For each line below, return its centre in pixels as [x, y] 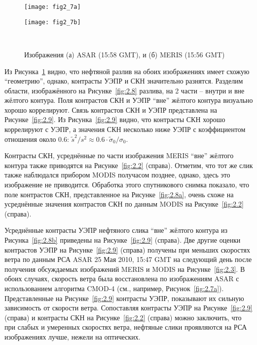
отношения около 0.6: [37, 139]
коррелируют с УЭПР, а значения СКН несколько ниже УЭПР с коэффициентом [125, 129]
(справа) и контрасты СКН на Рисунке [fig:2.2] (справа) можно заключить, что [123, 317]
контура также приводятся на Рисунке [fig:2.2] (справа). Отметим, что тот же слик [129, 165]
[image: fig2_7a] [53, 7]
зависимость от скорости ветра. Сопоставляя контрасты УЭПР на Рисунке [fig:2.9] [128, 308]
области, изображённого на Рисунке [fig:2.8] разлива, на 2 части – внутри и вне [125, 90]
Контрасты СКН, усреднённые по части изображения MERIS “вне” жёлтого [119, 155]
